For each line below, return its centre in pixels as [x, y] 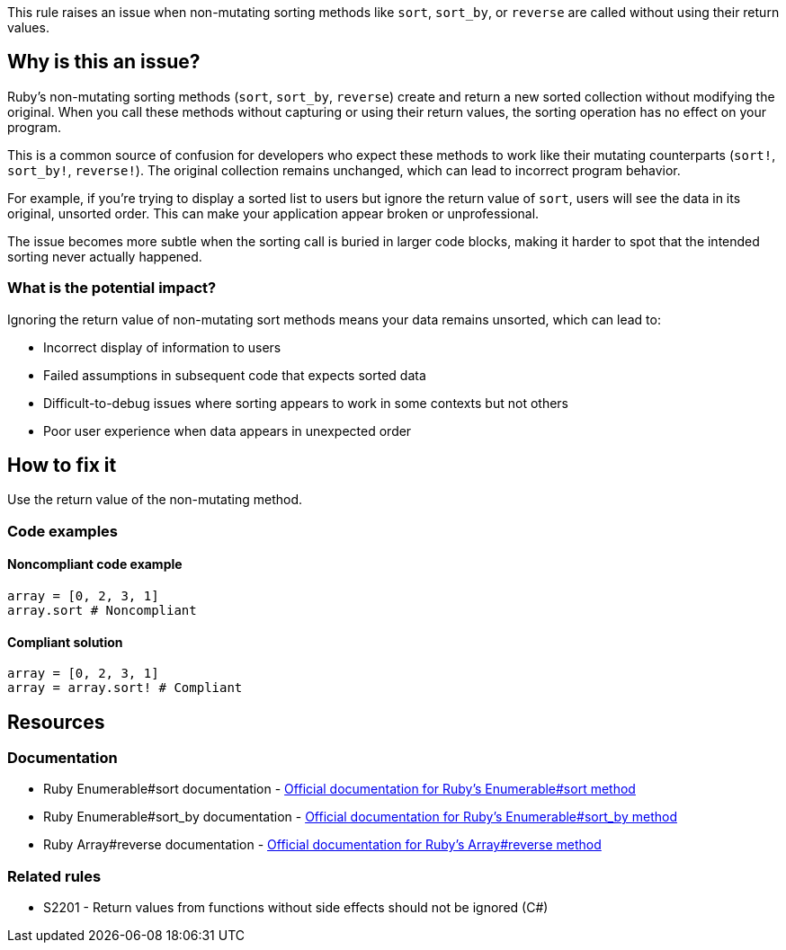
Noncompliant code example [95, 564]
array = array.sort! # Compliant [125, 688]
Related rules [54, 876]
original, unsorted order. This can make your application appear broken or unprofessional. [273, 213]
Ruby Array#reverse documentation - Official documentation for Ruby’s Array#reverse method [322, 845]
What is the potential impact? [112, 288]
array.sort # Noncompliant [102, 611]
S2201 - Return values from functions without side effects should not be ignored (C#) [296, 908]
